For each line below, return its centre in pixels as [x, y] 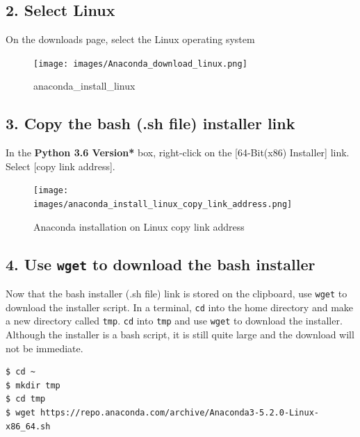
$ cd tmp [26, 399]
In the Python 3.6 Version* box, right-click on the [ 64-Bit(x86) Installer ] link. [178, 152]
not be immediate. [44, 348]
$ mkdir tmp [33, 385]
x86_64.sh [28, 426]
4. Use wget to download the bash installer [161, 264]
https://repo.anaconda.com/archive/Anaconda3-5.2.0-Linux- [180, 413]
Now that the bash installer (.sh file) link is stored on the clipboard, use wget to [177, 294]
